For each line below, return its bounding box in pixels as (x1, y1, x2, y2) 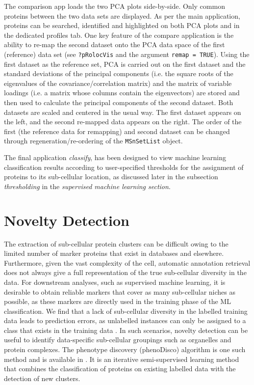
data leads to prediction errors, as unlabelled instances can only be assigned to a (4, 315, 246, 326)
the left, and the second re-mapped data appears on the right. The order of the (4, 116, 242, 127)
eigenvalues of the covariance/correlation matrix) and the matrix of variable (4, 78, 232, 88)
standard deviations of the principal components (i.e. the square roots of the (4, 68, 233, 79)
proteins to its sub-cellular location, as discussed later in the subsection (4, 171, 218, 182)
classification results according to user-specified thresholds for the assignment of (4, 162, 244, 172)
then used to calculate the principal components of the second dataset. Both (4, 97, 233, 107)
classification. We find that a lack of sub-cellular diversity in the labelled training (4, 305, 248, 316)
